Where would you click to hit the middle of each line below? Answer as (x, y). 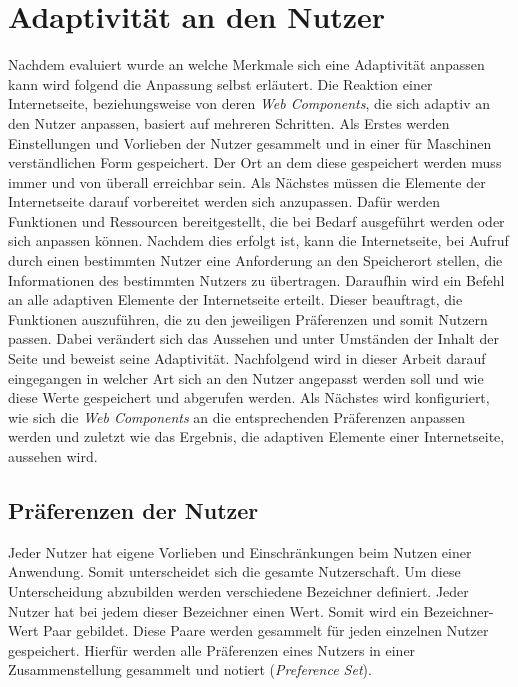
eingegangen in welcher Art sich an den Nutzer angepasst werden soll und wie (246, 377)
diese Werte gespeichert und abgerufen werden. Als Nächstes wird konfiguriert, (249, 397)
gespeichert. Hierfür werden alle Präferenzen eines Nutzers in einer (212, 649)
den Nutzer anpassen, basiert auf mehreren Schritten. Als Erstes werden (229, 122)
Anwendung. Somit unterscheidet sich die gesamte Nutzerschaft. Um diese (234, 571)
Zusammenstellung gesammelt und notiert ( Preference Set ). (190, 669)
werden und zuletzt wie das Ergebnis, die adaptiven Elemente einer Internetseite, (256, 436)
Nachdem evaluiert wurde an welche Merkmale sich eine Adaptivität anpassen (246, 64)
